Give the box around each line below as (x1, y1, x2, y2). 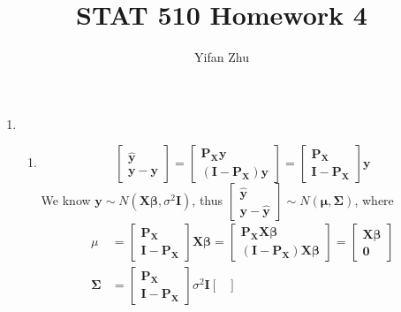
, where (354, 191, 394, 209)
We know (41, 191, 91, 209)
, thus (192, 191, 223, 209)
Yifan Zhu (194, 48, 249, 66)
